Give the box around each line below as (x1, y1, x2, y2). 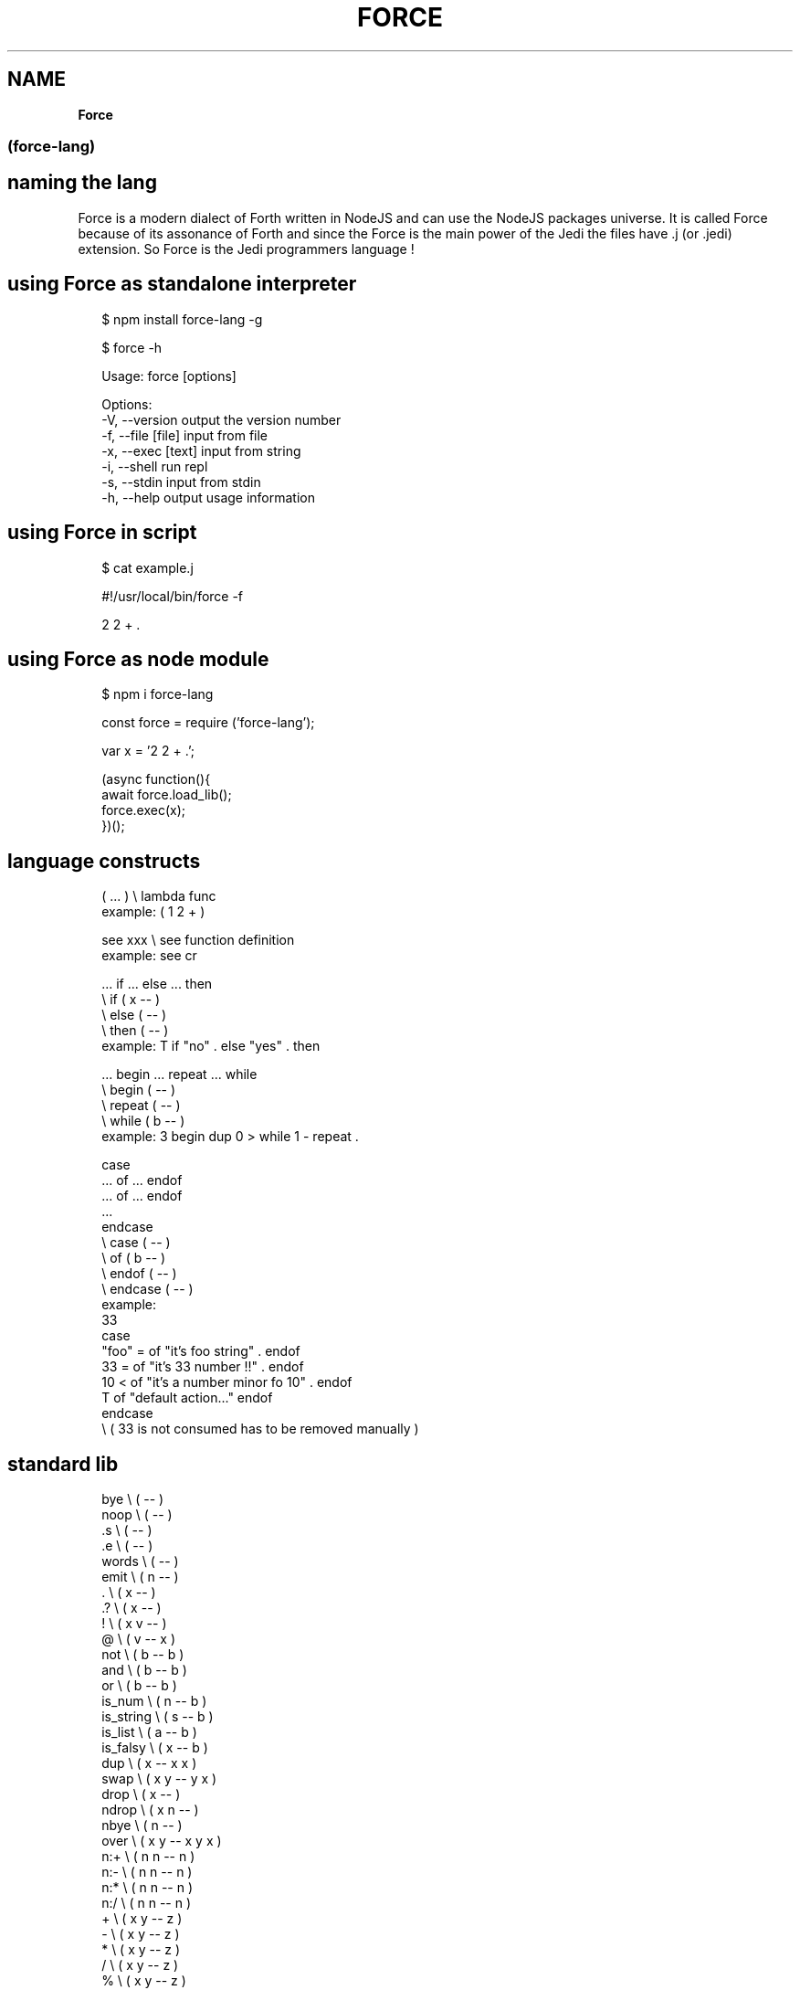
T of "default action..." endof (101, 1390, 273, 1406)
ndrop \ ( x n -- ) (101, 1802, 199, 1818)
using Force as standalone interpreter (7, 272, 357, 296)
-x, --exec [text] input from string (101, 442, 301, 459)
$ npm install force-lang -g (101, 311, 263, 327)
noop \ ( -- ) (101, 1507, 173, 1523)
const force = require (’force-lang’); (101, 714, 315, 731)
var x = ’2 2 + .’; (101, 743, 195, 759)
